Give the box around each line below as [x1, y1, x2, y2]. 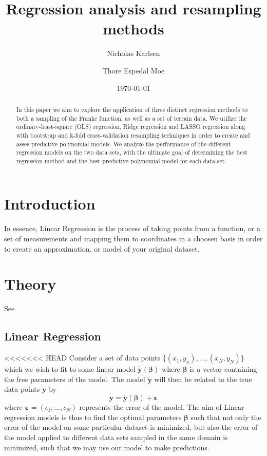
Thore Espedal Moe [102, 65, 165, 75]
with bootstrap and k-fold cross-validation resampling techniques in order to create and [16, 130, 250, 139]
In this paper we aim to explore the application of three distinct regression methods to [16, 105, 248, 113]
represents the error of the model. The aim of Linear [79, 402, 244, 412]
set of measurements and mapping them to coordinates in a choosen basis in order [4, 233, 263, 244]
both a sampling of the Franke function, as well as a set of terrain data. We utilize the [16, 113, 247, 122]
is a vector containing [189, 364, 257, 374]
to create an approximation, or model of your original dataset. [4, 243, 200, 254]
